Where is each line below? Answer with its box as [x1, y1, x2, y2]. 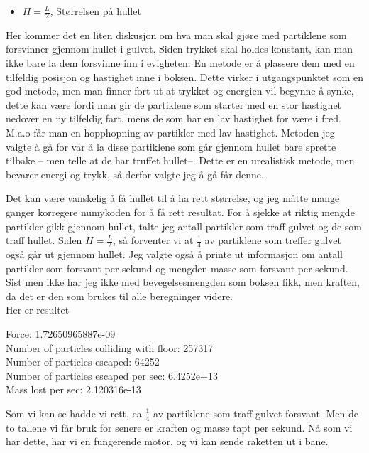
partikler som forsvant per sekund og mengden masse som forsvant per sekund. [6, 260, 348, 275]
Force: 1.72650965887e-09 [6, 326, 116, 341]
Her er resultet [6, 302, 70, 317]
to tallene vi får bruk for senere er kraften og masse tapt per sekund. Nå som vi [6, 420, 353, 435]
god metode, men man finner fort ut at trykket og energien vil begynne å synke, [6, 83, 354, 98]
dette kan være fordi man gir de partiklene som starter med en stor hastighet [6, 97, 342, 112]
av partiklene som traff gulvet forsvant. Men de [153, 405, 358, 420]
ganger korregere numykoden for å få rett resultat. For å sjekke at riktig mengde [6, 204, 355, 219]
